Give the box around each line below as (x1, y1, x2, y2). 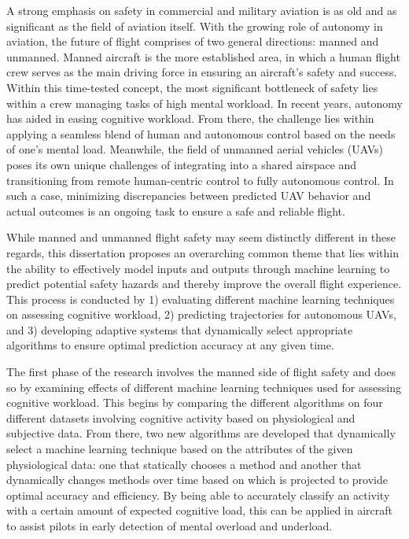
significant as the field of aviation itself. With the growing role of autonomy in (6, 17, 383, 34)
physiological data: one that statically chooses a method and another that (6, 456, 362, 472)
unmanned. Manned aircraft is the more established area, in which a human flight (6, 48, 400, 65)
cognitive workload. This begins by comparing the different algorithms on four (6, 394, 383, 411)
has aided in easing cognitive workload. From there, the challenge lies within (6, 110, 374, 127)
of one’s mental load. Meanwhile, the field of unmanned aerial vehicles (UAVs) (6, 141, 383, 157)
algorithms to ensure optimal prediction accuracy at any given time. (6, 337, 334, 353)
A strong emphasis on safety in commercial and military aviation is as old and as (6, 2, 397, 18)
